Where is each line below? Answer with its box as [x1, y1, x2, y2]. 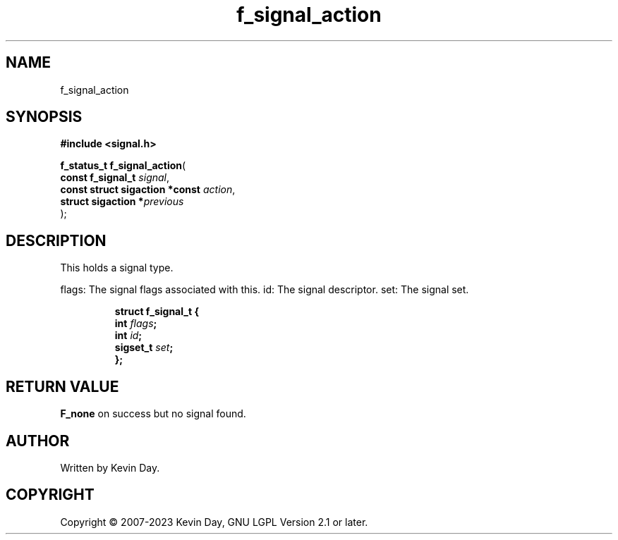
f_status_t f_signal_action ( [60, 159, 186, 172]
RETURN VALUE [6, 377, 119, 395]
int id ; [114, 329, 143, 342]
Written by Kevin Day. [60, 461, 160, 474]
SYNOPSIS [6, 108, 83, 126]
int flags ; [114, 317, 157, 330]
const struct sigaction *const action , [60, 183, 236, 196]
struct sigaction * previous [60, 195, 184, 208]
